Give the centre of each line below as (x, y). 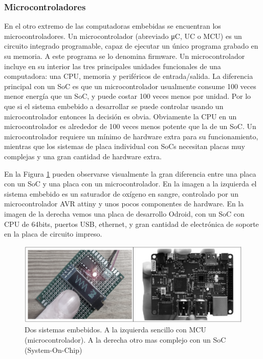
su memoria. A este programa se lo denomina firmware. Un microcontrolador (125, 56)
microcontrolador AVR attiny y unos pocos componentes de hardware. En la (124, 204)
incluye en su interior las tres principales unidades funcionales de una (113, 66)
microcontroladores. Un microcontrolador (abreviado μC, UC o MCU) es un (123, 36)
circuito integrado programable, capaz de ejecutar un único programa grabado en (131, 46)
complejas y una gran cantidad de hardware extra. (83, 156)
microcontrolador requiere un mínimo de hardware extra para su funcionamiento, (131, 136)
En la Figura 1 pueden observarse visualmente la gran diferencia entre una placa (130, 173)
